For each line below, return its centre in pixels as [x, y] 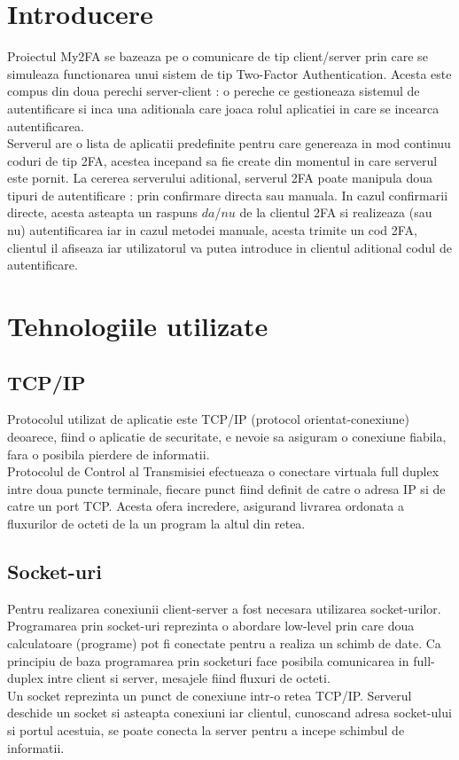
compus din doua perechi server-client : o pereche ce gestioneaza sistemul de [214, 91]
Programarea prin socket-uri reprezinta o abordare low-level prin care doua [211, 626]
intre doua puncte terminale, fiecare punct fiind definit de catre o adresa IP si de [226, 488]
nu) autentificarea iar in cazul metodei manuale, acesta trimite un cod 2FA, [212, 230]
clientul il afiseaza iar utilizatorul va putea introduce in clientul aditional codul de [229, 247]
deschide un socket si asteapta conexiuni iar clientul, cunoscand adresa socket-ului [229, 713]
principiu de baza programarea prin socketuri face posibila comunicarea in [208, 660]
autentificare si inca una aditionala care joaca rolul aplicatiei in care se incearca [223, 108]
